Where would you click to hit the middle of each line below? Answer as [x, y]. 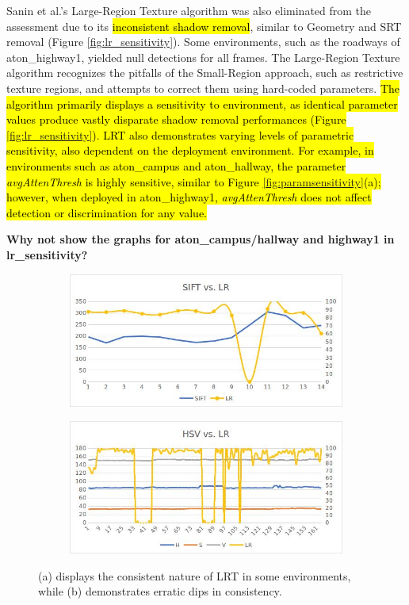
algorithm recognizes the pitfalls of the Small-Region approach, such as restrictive [205, 73]
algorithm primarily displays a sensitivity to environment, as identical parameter [202, 103]
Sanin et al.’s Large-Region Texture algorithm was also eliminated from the [189, 10]
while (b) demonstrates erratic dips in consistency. [160, 591]
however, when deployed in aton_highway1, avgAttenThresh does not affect [189, 197]
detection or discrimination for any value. [107, 212]
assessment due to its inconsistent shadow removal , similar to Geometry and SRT [204, 26]
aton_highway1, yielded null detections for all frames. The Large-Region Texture [203, 57]
